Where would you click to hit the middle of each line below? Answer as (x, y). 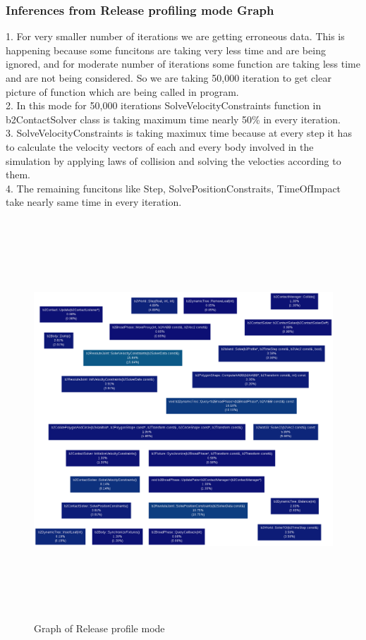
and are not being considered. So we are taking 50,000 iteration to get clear (169, 78)
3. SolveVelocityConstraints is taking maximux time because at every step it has (179, 133)
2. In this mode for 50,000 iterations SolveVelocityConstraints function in (164, 105)
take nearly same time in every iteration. (94, 202)
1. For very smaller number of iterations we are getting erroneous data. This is (175, 36)
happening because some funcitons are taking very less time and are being (166, 50)
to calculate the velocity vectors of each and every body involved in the (160, 146)
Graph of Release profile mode (99, 628)
